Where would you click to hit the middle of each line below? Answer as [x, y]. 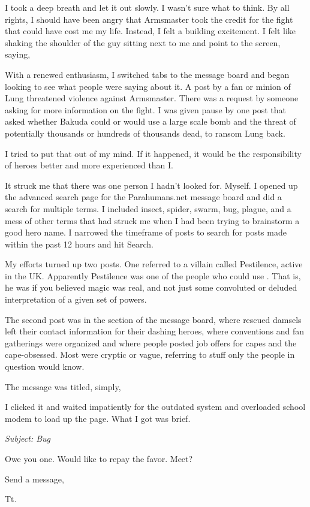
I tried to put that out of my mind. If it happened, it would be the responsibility [153, 153]
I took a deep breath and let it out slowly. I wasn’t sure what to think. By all [147, 7]
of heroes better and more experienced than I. [89, 165]
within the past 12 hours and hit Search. [79, 244]
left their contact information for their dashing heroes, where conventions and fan [155, 331]
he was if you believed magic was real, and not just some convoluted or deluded [151, 287]
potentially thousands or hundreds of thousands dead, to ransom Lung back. [145, 133]
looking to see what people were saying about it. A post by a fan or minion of [148, 86]
